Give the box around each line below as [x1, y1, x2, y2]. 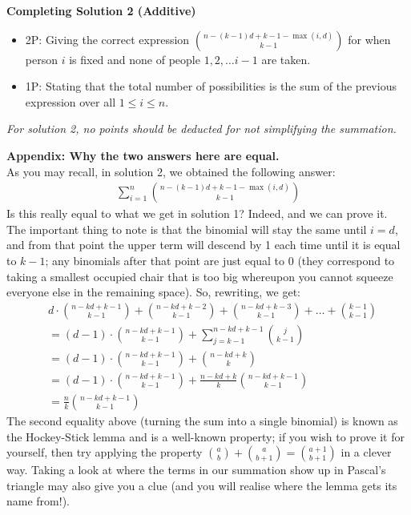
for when [348, 30, 391, 47]
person [25, 50, 58, 67]
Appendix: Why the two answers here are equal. [6, 147, 280, 163]
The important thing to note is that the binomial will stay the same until [6, 220, 367, 237]
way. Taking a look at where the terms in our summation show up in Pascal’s [6, 461, 386, 478]
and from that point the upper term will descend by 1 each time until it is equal [6, 236, 401, 253]
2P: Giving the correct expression [25, 30, 190, 47]
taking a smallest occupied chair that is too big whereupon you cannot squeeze [6, 268, 393, 284]
